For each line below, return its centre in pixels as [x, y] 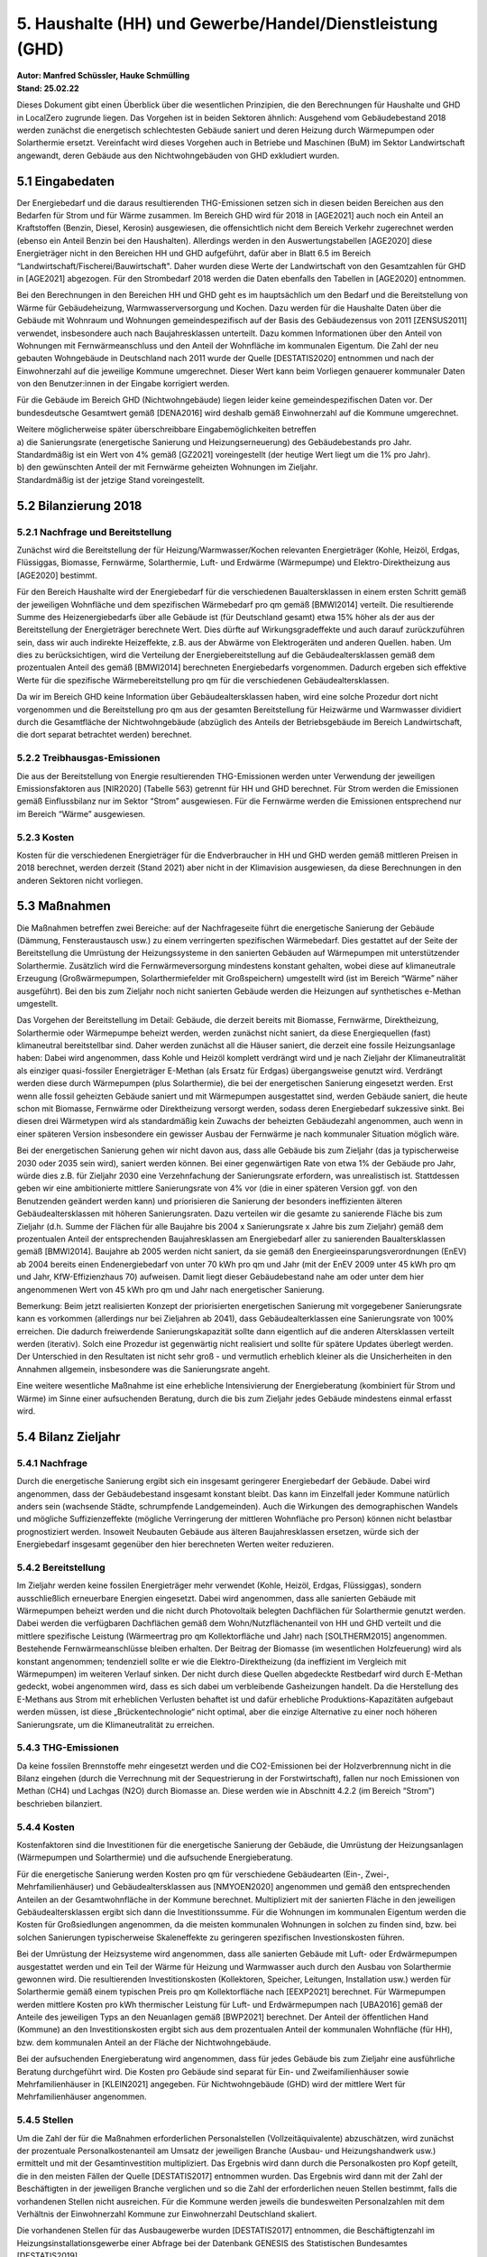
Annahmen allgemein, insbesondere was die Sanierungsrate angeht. [143, 1369]
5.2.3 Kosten [46, 837]
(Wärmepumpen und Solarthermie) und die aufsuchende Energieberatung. [155, 1858]
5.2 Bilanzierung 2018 [79, 506]
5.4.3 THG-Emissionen [68, 1748]
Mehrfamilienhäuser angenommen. [82, 2097]
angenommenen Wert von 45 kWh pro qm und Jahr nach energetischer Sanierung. [170, 1289]
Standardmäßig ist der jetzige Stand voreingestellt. [111, 479]
